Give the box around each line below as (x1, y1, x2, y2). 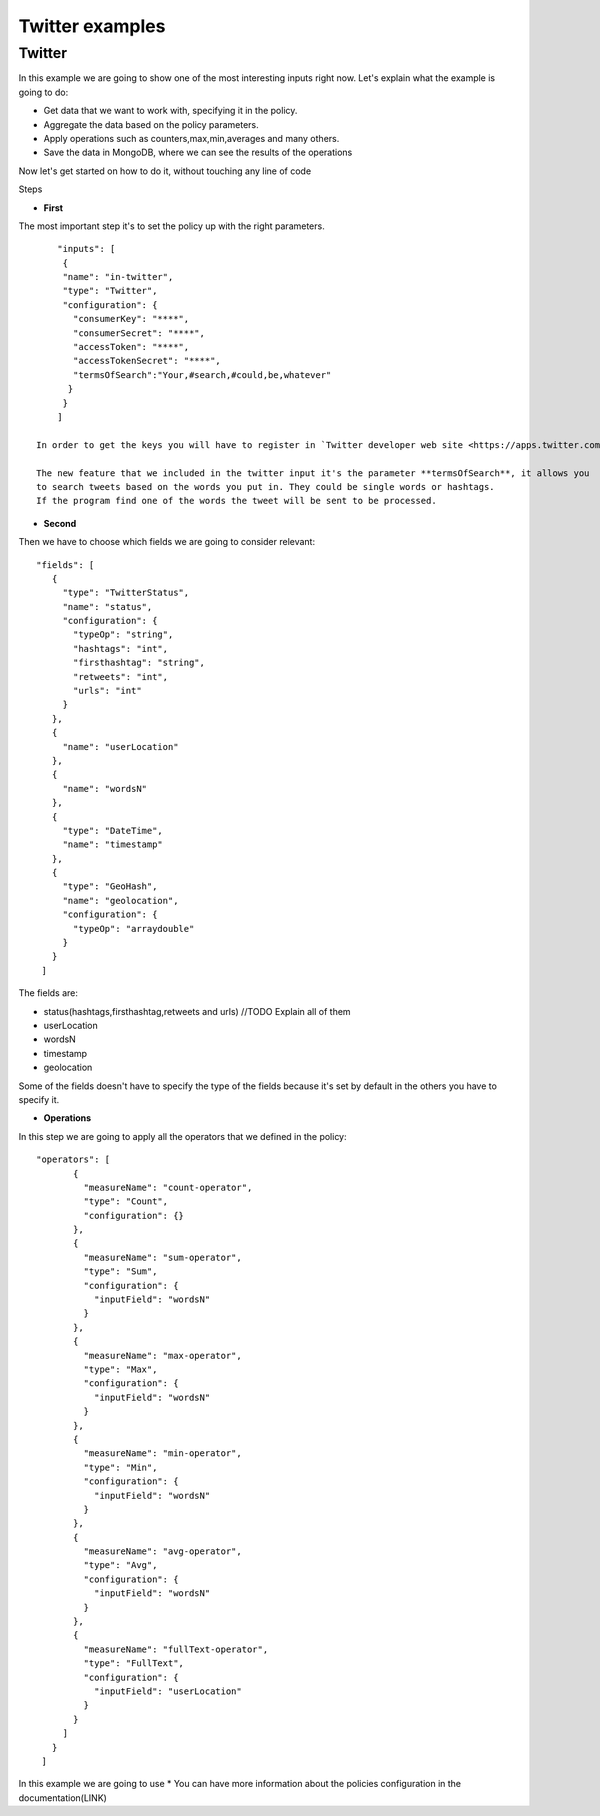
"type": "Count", (83, 1196, 169, 1207)
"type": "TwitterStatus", (62, 587, 190, 599)
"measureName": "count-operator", (83, 1181, 253, 1193)
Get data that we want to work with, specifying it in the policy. (43, 105, 298, 117)
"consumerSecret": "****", (73, 327, 205, 339)
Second (43, 517, 77, 529)
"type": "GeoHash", (62, 881, 158, 892)
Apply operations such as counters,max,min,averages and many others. (43, 132, 340, 144)
